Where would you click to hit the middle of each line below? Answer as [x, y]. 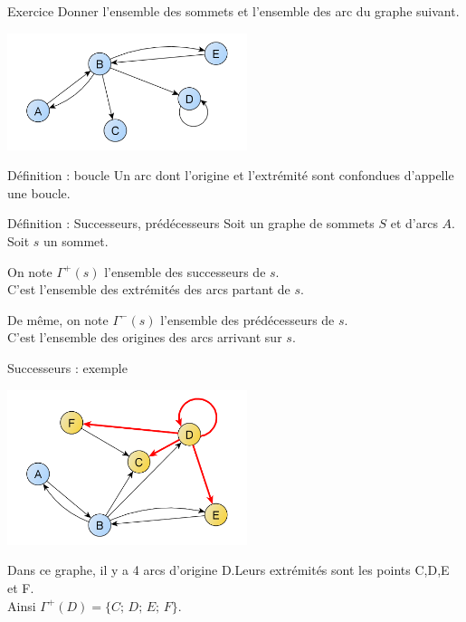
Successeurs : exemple [67, 368]
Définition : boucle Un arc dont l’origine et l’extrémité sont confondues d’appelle [231, 175]
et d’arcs [414, 223]
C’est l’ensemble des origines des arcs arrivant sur [145, 337]
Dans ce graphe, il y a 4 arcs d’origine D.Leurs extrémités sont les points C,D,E [228, 570]
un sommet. [76, 241]
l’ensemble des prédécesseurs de [247, 319]
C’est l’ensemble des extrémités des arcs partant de [149, 289]
